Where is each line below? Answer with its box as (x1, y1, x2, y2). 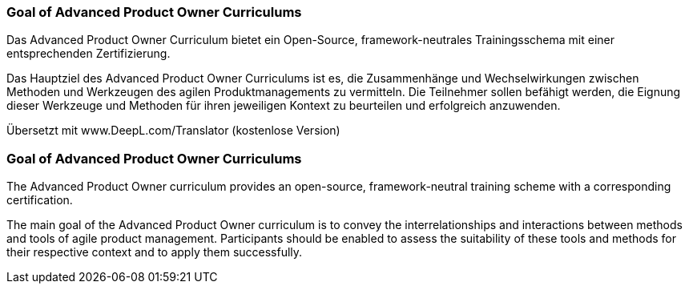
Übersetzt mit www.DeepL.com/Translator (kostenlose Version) (6, 123, 340, 138)
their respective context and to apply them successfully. (6, 245, 303, 260)
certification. (6, 193, 73, 207)
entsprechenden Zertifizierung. (6, 46, 171, 61)
